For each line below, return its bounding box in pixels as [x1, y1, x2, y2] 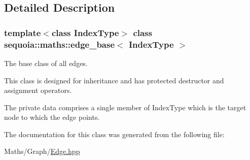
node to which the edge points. [4, 112, 100, 122]
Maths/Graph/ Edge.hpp [4, 146, 80, 156]
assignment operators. [4, 85, 72, 95]
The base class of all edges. [4, 57, 88, 68]
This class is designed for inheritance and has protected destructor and [4, 75, 224, 85]
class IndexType [51, 26, 119, 39]
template [4, 26, 41, 39]
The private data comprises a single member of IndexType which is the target [4, 102, 246, 112]
